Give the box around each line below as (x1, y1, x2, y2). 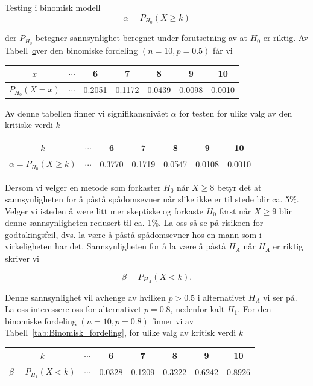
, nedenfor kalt (170, 303, 225, 315)
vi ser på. (263, 291, 297, 303)
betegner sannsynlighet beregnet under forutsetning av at (35, 31, 248, 44)
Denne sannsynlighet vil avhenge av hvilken (5, 291, 166, 303)
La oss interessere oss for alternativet (5, 303, 142, 315)
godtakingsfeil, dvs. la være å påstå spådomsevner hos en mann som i (5, 228, 262, 240)
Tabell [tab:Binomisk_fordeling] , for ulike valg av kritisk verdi (5, 326, 236, 339)
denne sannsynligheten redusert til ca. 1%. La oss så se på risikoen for (5, 216, 264, 229)
